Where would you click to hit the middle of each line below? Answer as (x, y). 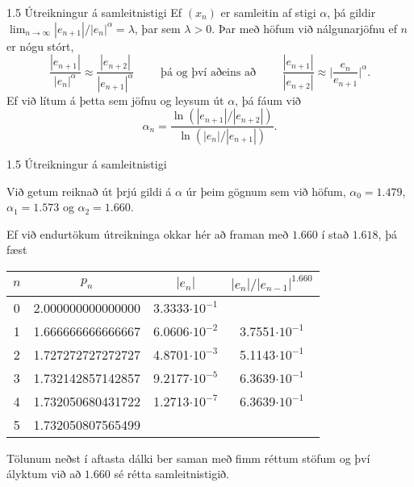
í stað (335, 233)
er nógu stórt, (40, 46)
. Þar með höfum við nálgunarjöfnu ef (304, 28)
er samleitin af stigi (268, 12)
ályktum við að (44, 474)
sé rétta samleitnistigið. (172, 474)
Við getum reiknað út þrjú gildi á (89, 191)
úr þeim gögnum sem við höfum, (266, 191)
